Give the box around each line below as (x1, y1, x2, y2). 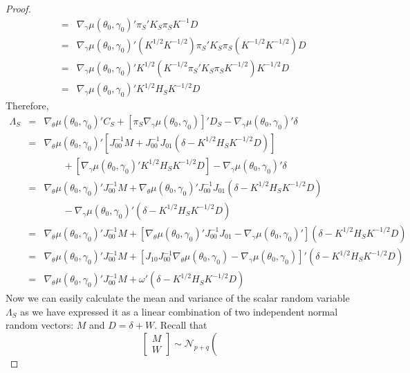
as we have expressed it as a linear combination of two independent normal (20, 304, 338, 318)
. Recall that (154, 318, 207, 332)
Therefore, (6, 98, 49, 113)
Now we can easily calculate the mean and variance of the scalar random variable (6, 291, 350, 305)
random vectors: (6, 318, 74, 332)
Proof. (6, 1, 31, 15)
